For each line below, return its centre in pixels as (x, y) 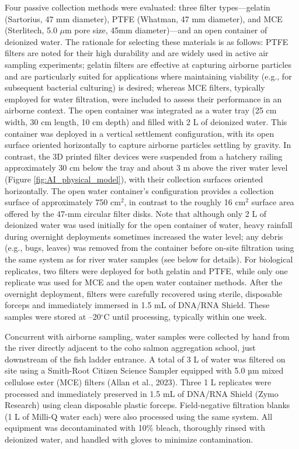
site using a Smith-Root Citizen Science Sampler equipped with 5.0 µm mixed (144, 370)
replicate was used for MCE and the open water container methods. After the (144, 282)
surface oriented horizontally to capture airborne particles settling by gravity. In (148, 145)
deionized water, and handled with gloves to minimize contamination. (129, 439)
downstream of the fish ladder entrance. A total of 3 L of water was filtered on (145, 359)
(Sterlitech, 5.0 (31, 30)
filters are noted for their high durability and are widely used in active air (137, 53)
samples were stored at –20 (53, 317)
